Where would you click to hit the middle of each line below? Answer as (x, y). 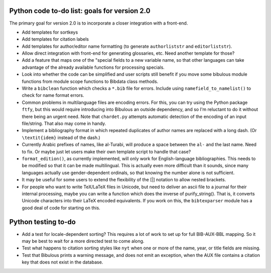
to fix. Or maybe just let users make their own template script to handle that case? (106, 152)
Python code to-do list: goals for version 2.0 (80, 11)
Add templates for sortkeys (50, 32)
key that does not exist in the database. (62, 262)
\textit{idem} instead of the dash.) (61, 138)
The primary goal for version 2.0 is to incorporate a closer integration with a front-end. (99, 23)
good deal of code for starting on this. (61, 208)
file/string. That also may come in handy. (64, 123)
